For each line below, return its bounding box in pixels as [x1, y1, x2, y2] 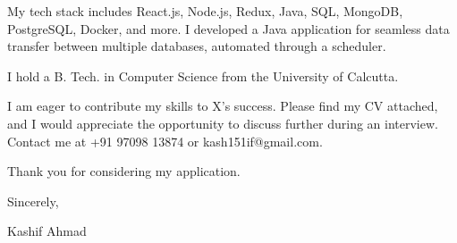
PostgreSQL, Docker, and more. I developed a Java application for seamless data [7, 19, 450, 38]
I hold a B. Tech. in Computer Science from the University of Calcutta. [7, 66, 399, 85]
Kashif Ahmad [7, 222, 87, 240]
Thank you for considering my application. [7, 162, 241, 180]
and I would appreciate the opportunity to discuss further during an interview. [7, 113, 438, 132]
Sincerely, [7, 191, 59, 210]
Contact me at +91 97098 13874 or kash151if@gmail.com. [7, 131, 323, 150]
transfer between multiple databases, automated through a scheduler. [7, 37, 386, 55]
